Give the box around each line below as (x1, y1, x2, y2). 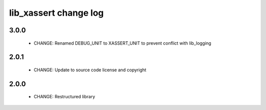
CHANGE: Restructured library (33, 94, 96, 100)
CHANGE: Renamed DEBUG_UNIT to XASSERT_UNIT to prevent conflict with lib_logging (33, 40, 211, 46)
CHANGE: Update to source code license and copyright (33, 67, 146, 73)
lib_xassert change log (9, 7, 104, 18)
